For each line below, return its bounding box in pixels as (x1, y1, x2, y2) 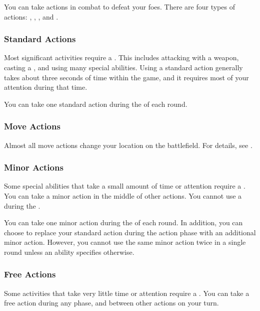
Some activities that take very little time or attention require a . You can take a (4, 287, 249, 298)
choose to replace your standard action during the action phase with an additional (4, 227, 256, 237)
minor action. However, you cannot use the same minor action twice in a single (4, 237, 246, 247)
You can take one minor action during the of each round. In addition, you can (4, 217, 243, 228)
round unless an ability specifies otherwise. (4, 246, 134, 257)
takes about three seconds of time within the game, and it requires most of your (4, 72, 249, 82)
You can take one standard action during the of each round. (4, 98, 187, 109)
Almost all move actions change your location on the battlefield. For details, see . (4, 139, 252, 150)
